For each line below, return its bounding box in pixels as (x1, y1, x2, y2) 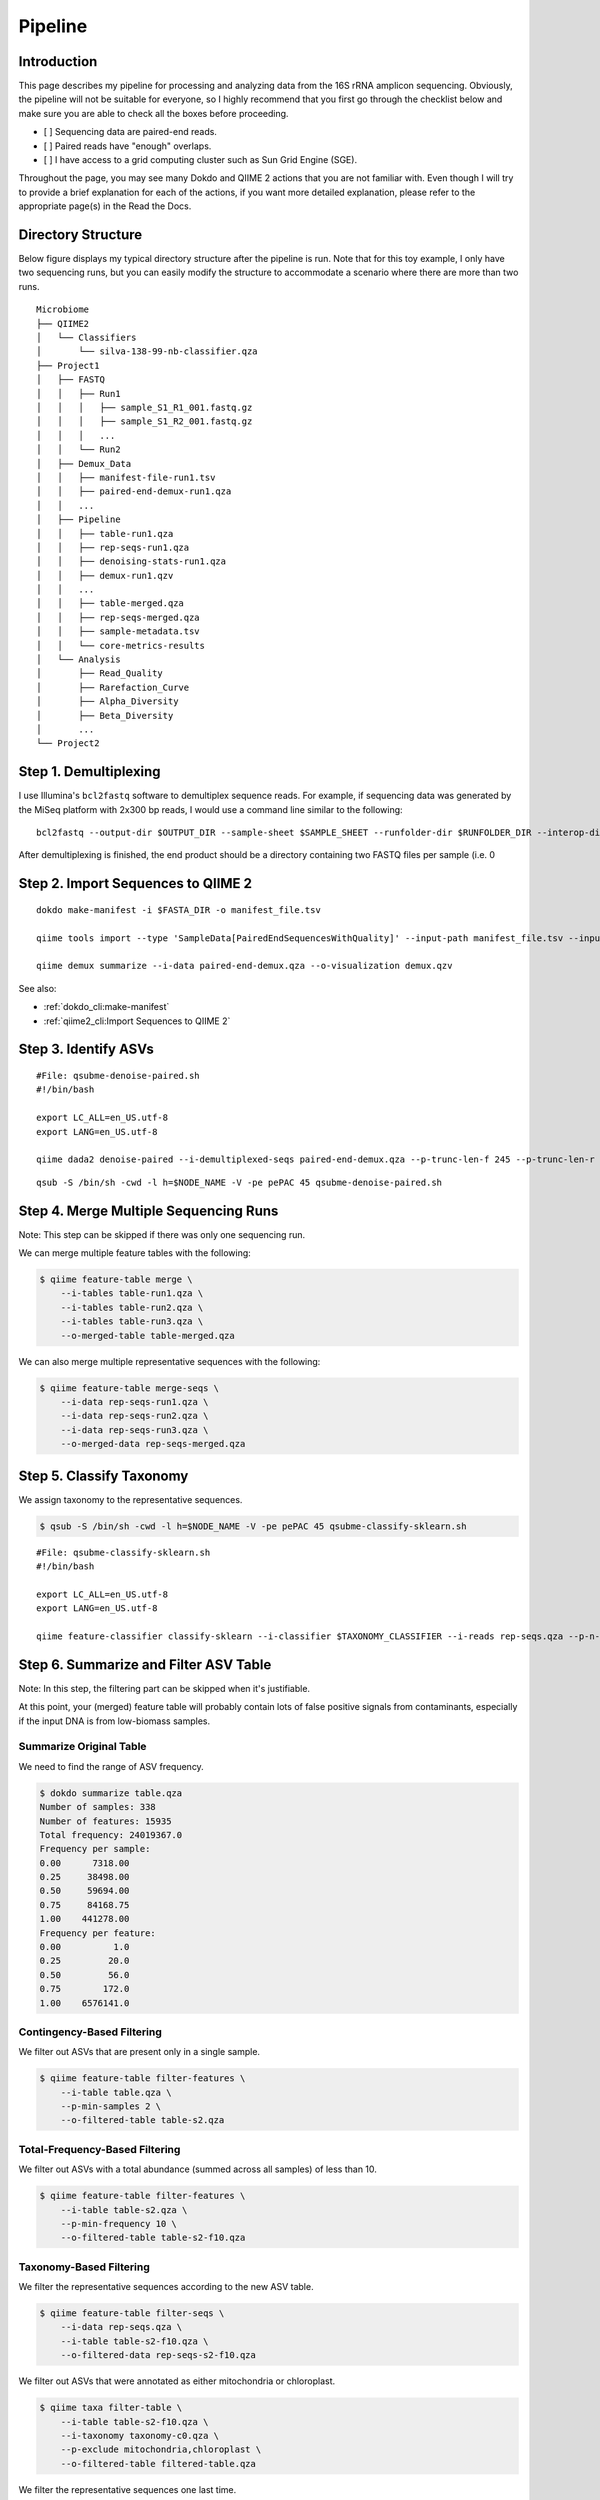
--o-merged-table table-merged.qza (60, 1330, 235, 1341)
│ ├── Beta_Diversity (36, 710, 174, 721)
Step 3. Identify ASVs (18, 1041, 155, 1058)
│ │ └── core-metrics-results (36, 640, 205, 651)
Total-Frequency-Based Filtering (18, 2142, 181, 2156)
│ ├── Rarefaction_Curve (36, 681, 190, 693)
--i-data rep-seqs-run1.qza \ (60, 1396, 209, 1407)
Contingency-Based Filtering (18, 2025, 162, 2039)
